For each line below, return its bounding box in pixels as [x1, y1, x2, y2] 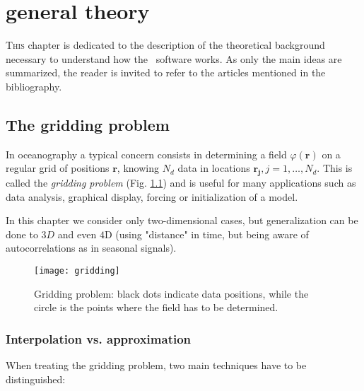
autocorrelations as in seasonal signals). [6, 240, 177, 255]
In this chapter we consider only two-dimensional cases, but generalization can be [6, 213, 358, 228]
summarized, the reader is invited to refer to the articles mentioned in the [6, 65, 326, 80]
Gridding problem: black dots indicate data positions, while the [34, 286, 309, 300]
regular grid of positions [6, 161, 110, 175]
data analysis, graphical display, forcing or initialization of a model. [6, 189, 298, 204]
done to [6, 226, 38, 241]
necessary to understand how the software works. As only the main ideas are [6, 51, 342, 66]
